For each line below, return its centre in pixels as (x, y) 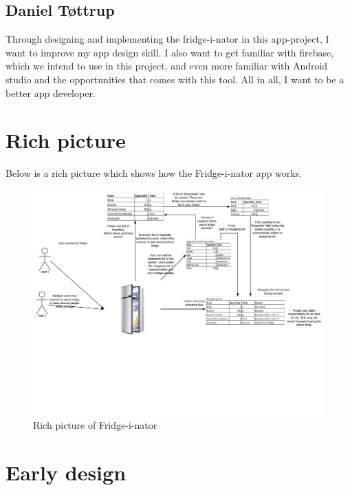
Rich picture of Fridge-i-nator (95, 425)
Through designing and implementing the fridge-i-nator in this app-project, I (167, 39)
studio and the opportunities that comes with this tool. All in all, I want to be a (175, 79)
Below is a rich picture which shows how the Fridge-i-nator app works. (154, 173)
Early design (66, 472)
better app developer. (51, 93)
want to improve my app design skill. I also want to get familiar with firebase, (170, 52)
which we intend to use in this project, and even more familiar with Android (167, 66)
